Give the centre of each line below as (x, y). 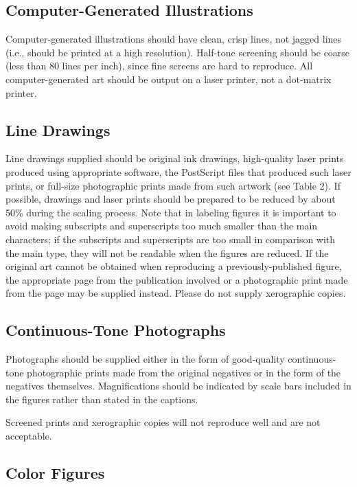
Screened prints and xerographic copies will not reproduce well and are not (163, 422)
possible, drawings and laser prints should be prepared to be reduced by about (171, 199)
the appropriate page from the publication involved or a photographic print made (177, 279)
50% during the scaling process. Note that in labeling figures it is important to (171, 212)
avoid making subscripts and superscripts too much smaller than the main (162, 226)
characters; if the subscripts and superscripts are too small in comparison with (171, 239)
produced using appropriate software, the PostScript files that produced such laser (178, 171)
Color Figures (55, 473)
